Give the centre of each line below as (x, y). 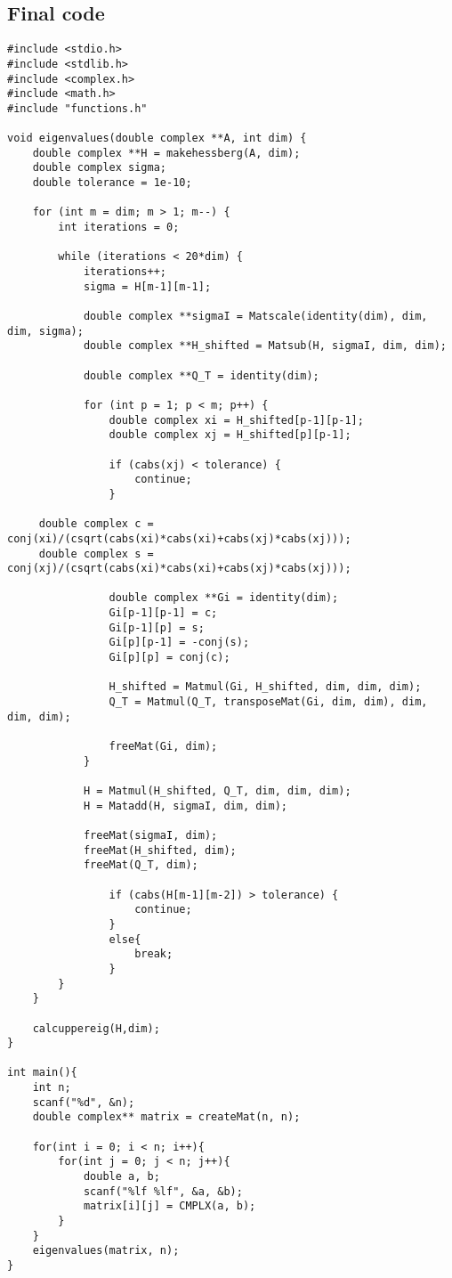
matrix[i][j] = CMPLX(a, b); (169, 1206)
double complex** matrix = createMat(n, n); (166, 1117)
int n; (52, 1088)
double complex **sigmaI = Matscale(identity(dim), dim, (255, 317)
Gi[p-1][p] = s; (157, 627)
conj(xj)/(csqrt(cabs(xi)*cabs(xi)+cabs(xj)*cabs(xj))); (179, 569)
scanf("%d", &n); (84, 1102)
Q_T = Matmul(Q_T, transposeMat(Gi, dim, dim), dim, (268, 702)
